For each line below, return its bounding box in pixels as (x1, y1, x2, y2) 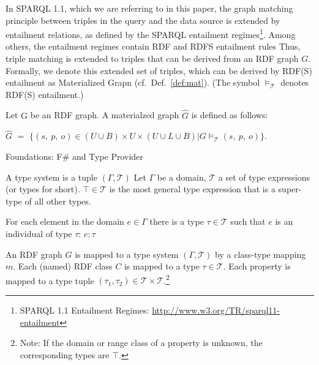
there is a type (149, 215, 204, 228)
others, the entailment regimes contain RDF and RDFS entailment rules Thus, (6, 40, 301, 53)
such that (230, 215, 266, 228)
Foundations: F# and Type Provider (6, 150, 143, 163)
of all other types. (24, 194, 91, 207)
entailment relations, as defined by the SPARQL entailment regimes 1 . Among (6, 26, 296, 40)
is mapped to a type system (75, 247, 179, 260)
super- (278, 182, 302, 195)
